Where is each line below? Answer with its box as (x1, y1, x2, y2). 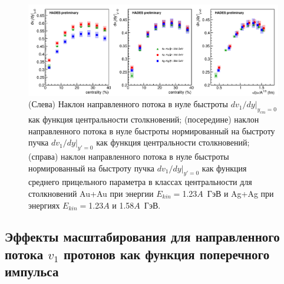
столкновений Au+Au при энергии (28, 187, 154, 199)
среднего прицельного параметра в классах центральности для (28, 176, 252, 188)
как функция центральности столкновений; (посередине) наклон (28, 113, 259, 125)
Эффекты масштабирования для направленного (5, 227, 280, 246)
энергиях (28, 199, 60, 211)
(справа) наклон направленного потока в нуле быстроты (28, 150, 229, 162)
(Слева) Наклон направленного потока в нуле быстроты (28, 98, 228, 110)
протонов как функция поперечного (63, 245, 270, 263)
